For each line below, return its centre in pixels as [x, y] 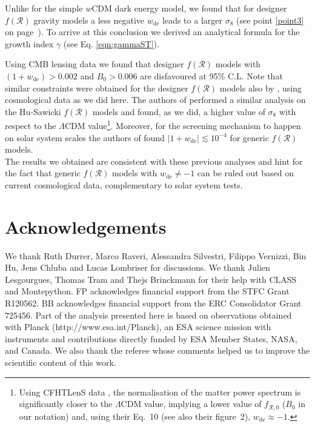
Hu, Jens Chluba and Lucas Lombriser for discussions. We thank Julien [138, 267]
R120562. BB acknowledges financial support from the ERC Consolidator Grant [153, 303]
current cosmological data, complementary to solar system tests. [124, 184]
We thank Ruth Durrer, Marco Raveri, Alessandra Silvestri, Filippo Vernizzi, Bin [156, 255]
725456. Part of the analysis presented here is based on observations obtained [148, 315]
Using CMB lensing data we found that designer [94, 64]
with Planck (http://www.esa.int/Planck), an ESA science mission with [138, 327]
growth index [29, 43]
